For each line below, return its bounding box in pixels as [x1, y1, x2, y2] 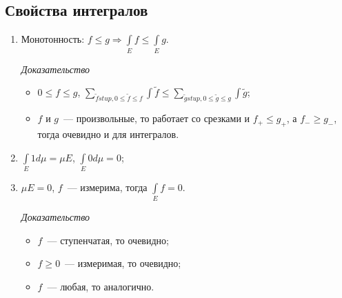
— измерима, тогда [67, 179, 148, 194]
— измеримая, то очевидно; [65, 256, 181, 270]
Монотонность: [21, 32, 85, 46]
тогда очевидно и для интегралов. [37, 126, 179, 141]
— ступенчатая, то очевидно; [47, 232, 169, 247]
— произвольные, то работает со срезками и [63, 111, 250, 126]
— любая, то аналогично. [47, 279, 154, 293]
